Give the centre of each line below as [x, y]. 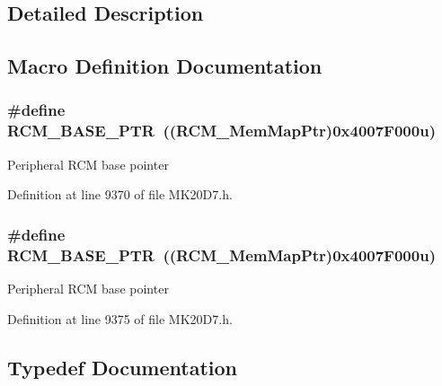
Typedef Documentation [122, 367]
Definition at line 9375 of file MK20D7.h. [120, 318]
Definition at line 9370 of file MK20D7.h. [120, 194]
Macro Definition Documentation [165, 66]
